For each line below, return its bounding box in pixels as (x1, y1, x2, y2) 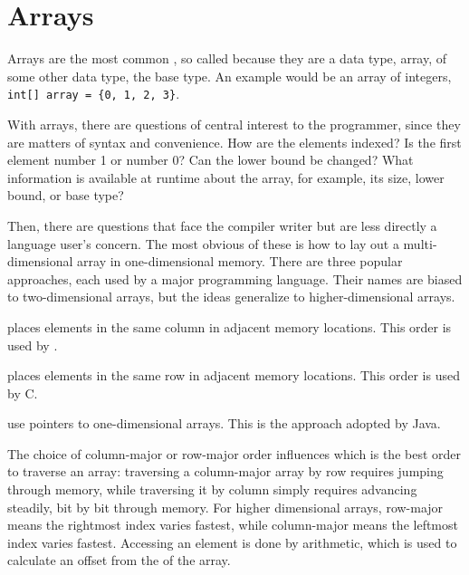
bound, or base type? (7, 186, 124, 205)
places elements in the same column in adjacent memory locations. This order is (7, 317, 452, 336)
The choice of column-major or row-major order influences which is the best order (7, 444, 462, 463)
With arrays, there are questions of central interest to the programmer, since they (7, 114, 461, 133)
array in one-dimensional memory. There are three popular (77, 252, 403, 271)
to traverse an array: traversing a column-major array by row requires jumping (7, 462, 444, 481)
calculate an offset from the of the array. (7, 551, 231, 570)
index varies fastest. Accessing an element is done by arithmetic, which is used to (7, 532, 457, 551)
